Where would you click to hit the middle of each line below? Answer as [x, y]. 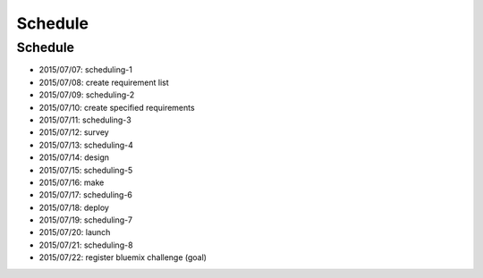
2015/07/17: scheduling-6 [86, 195]
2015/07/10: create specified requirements [117, 107]
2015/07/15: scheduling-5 [86, 170]
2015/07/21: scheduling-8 [86, 245]
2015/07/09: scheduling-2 [87, 95]
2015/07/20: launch [75, 232]
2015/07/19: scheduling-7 [86, 220]
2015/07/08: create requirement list [104, 82]
